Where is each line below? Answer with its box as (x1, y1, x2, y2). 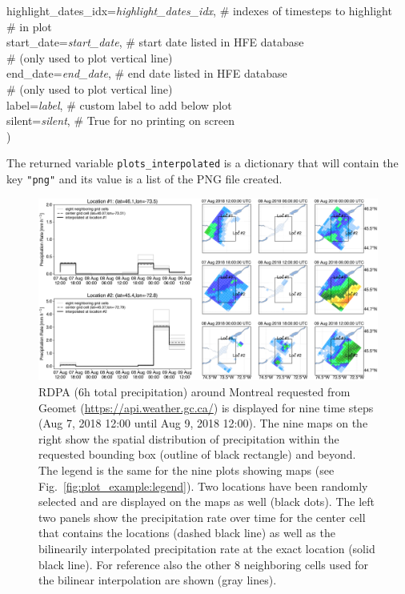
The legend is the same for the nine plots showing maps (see (38, 461, 335, 478)
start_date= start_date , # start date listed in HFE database (6, 34, 304, 50)
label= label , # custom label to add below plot (6, 96, 232, 113)
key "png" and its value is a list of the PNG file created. (6, 171, 283, 187)
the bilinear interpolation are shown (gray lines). (38, 572, 277, 588)
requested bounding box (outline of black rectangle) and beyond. (38, 446, 356, 463)
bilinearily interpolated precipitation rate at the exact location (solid (38, 540, 375, 556)
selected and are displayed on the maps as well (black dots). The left (38, 493, 375, 510)
